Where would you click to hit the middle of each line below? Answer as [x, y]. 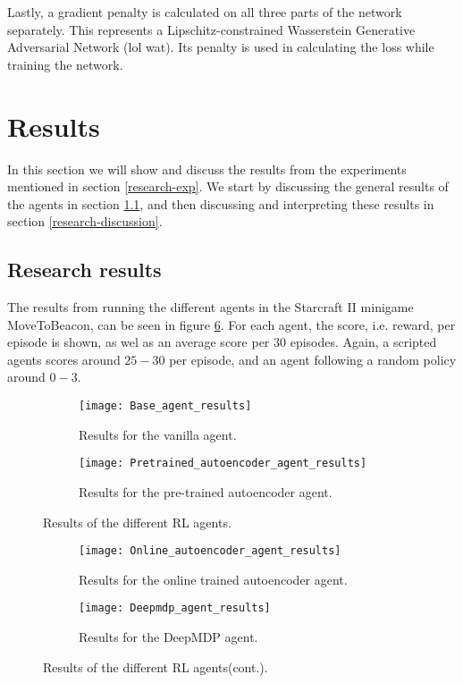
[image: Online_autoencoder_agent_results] [210, 551]
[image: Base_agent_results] [165, 406]
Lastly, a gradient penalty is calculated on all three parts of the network [205, 12]
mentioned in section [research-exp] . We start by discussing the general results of [228, 186]
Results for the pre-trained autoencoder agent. [206, 491]
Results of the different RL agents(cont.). [156, 666]
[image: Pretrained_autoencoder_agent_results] [223, 464]
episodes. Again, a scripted [363, 342]
